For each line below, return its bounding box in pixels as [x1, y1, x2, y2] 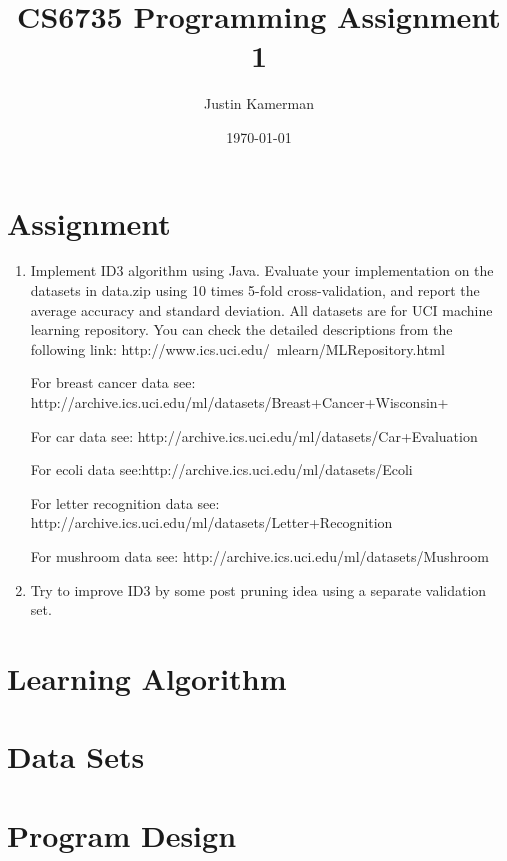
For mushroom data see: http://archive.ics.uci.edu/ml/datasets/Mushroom [30, 545, 489, 566]
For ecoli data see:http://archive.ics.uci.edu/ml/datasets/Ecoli [30, 459, 413, 480]
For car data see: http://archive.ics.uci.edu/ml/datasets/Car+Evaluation [30, 425, 478, 446]
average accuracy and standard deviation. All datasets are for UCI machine [30, 299, 493, 320]
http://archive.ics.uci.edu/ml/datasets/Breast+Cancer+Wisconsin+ [30, 392, 449, 412]
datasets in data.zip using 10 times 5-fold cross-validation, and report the [30, 280, 480, 301]
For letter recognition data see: [30, 492, 220, 513]
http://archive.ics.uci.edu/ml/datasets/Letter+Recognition [30, 512, 393, 533]
